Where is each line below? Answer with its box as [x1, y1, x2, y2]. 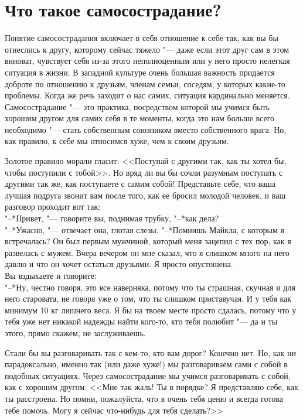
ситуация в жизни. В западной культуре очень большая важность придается [5, 66, 275, 78]
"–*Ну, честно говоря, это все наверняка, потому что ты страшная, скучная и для [5, 281, 295, 293]
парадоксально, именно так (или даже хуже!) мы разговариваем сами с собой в [5, 358, 288, 370]
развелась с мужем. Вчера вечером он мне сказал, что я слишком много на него [5, 246, 290, 258]
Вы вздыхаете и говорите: [5, 269, 97, 281]
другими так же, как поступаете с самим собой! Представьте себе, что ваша [5, 177, 276, 190]
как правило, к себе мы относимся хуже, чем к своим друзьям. [5, 135, 229, 147]
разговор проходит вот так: [5, 200, 101, 213]
